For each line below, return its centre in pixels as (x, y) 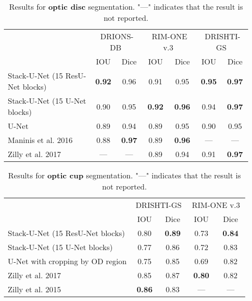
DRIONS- (117, 36)
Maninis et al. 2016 (40, 140)
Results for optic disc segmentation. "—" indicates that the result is (126, 7)
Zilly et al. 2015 (34, 289)
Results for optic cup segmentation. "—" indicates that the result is (125, 175)
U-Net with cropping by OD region (67, 261)
